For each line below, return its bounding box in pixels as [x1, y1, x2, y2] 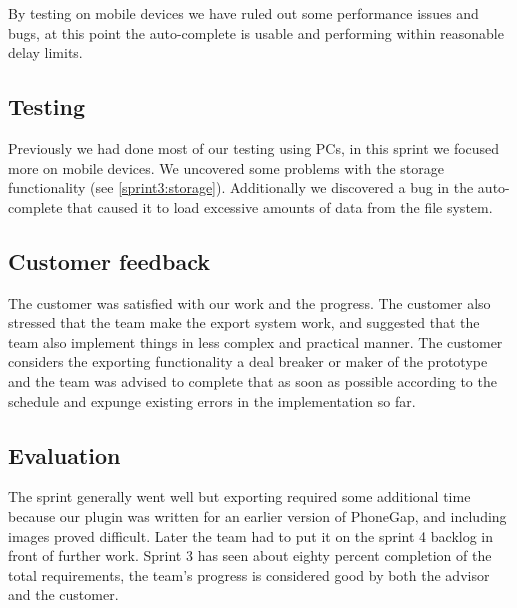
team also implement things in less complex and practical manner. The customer [8, 331, 503, 352]
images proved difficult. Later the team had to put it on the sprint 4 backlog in [8, 525, 494, 546]
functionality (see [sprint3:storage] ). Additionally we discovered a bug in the [8, 177, 474, 198]
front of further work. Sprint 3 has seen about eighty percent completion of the [8, 545, 492, 566]
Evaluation [8, 439, 121, 470]
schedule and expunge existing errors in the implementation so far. [8, 390, 416, 411]
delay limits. [8, 42, 83, 63]
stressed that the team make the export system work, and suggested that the [8, 312, 480, 333]
